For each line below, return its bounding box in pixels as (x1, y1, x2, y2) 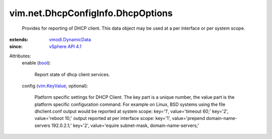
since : (9, 43, 23, 50)
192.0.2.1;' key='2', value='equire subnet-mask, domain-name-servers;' (51, 122, 199, 128)
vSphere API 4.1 (49, 43, 82, 50)
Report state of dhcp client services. (34, 71, 110, 78)
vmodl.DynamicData (49, 36, 91, 42)
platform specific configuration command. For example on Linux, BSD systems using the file (34, 101, 226, 107)
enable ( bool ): (22, 60, 51, 66)
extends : (9, 36, 29, 42)
